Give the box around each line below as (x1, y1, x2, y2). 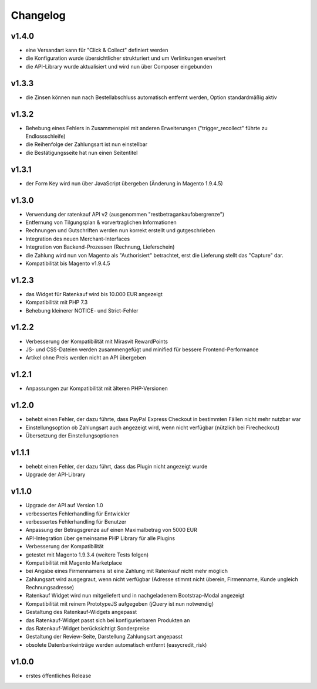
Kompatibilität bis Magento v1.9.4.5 (25, 260, 110, 267)
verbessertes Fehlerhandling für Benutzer (25, 518, 127, 525)
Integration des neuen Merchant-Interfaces (25, 235, 130, 242)
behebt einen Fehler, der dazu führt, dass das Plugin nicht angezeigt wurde (25, 463, 208, 470)
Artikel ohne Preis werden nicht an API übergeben (25, 354, 146, 361)
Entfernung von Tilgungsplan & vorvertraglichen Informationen (25, 219, 177, 226)
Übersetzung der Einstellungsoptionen (25, 432, 119, 439)
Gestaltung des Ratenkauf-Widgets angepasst (25, 609, 137, 616)
